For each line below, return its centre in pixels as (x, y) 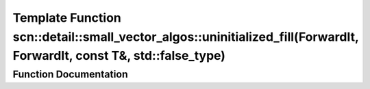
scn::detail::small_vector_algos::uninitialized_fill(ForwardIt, (186, 37)
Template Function (67, 18)
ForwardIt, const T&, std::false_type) (119, 56)
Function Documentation (70, 74)
